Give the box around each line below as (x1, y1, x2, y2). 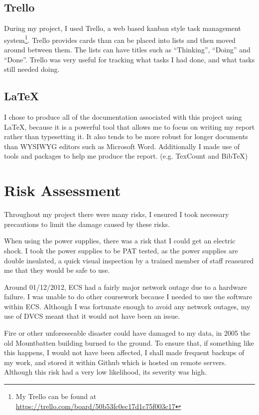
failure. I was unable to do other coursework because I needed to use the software (4, 291, 253, 302)
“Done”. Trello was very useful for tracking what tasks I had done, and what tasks (4, 54, 255, 64)
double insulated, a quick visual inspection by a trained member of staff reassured (4, 255, 254, 265)
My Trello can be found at (15, 391, 97, 402)
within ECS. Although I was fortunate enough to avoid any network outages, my (4, 301, 251, 311)
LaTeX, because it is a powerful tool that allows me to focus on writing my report (4, 121, 255, 132)
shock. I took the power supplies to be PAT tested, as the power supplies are (4, 245, 238, 255)
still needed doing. (4, 64, 60, 74)
